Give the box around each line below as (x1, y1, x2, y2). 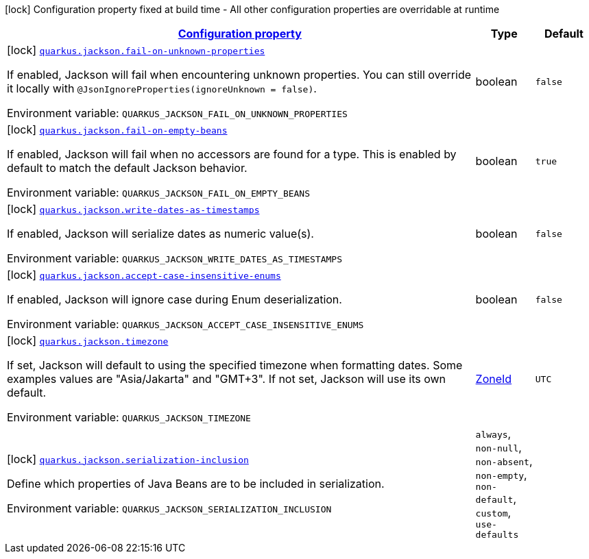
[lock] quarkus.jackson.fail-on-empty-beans (7, 123, 228, 136)
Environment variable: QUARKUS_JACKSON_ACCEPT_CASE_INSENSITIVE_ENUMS (7, 317, 364, 331)
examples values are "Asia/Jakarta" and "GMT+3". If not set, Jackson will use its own (7, 372, 446, 386)
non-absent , (475, 454, 533, 468)
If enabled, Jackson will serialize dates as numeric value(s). (7, 227, 314, 240)
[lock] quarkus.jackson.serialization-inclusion (7, 451, 249, 466)
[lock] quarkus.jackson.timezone (7, 334, 169, 347)
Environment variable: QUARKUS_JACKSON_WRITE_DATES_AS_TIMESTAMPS (7, 251, 342, 265)
